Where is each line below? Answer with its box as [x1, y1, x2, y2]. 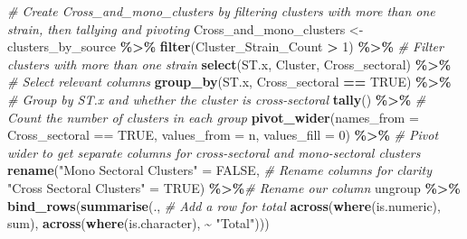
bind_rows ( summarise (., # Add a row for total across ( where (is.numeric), [7, 196, 441, 215]
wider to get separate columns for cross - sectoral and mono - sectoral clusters [7, 142, 421, 161]
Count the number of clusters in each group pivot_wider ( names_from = [7, 107, 419, 126]
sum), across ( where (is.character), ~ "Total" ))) [7, 214, 270, 233]
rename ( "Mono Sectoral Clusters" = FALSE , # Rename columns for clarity [7, 161, 433, 179]
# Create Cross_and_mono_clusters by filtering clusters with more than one [7, 2, 435, 20]
